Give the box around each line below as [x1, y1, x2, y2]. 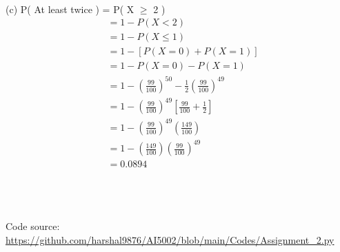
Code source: [6, 219, 60, 233]
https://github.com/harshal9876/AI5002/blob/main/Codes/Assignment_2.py [6, 232, 334, 246]
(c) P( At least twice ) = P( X [6, 1, 134, 16]
